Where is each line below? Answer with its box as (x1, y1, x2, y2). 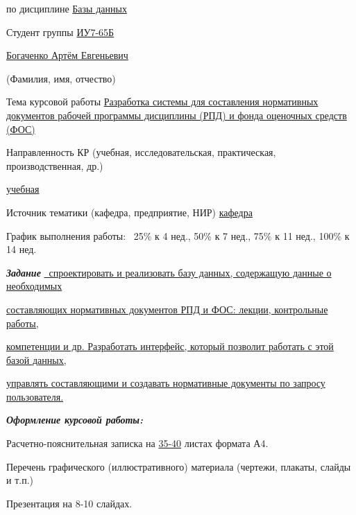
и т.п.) (6, 473, 33, 487)
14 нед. (6, 242, 37, 256)
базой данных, (6, 352, 67, 367)
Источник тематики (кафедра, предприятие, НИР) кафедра (6, 204, 253, 219)
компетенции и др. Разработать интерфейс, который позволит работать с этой (6, 339, 334, 353)
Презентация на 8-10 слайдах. (6, 496, 133, 510)
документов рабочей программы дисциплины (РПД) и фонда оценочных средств (6, 107, 347, 122)
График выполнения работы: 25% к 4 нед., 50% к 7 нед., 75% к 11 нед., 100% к (6, 228, 350, 243)
